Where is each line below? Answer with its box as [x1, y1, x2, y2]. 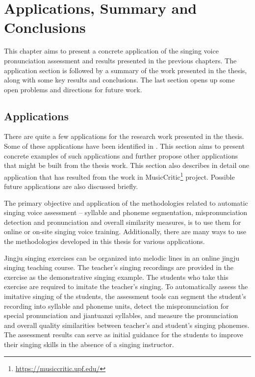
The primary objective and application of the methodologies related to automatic [4, 197, 248, 208]
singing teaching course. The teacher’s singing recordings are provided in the [4, 262, 234, 272]
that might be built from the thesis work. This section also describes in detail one [4, 160, 249, 170]
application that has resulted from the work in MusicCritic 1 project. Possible [4, 170, 235, 182]
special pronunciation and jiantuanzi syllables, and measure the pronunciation [4, 310, 238, 321]
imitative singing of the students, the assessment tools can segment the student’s [4, 291, 246, 301]
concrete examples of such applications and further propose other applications [4, 150, 238, 161]
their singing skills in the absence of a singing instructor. [4, 339, 174, 350]
